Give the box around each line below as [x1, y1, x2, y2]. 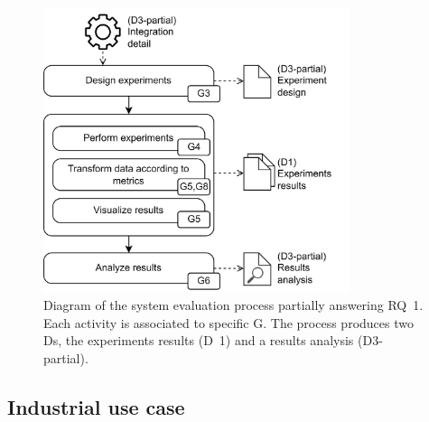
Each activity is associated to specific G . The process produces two [43, 313, 414, 332]
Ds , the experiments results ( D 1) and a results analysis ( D [43, 331, 373, 350]
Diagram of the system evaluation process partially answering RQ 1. [43, 295, 424, 314]
